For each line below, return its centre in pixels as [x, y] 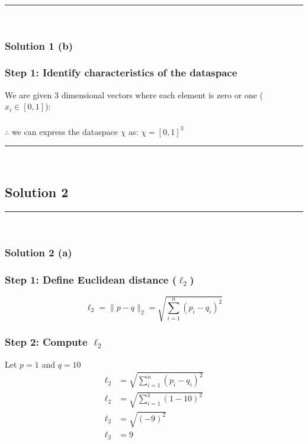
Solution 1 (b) [39, 45]
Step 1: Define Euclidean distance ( [91, 279]
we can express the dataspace [65, 131]
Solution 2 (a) [38, 252]
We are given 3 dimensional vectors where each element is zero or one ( [134, 94]
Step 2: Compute [46, 342]
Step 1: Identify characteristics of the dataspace [121, 73]
